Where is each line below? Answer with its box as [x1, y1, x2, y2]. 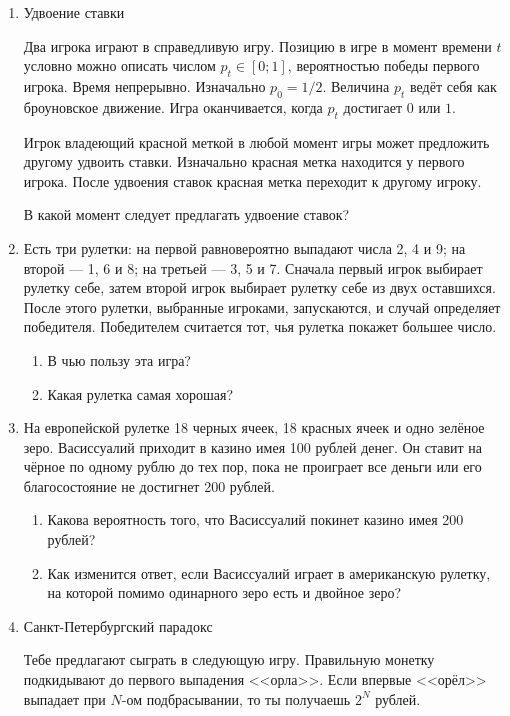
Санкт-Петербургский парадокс [23, 615, 213, 636]
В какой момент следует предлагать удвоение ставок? [23, 204, 350, 225]
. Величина [322, 75, 390, 96]
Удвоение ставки [23, 2, 125, 22]
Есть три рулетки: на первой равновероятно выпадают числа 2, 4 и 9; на [23, 237, 466, 258]
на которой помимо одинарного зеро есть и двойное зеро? [47, 582, 402, 603]
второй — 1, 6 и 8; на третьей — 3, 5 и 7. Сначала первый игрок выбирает [23, 257, 483, 278]
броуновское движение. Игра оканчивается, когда [23, 96, 323, 117]
